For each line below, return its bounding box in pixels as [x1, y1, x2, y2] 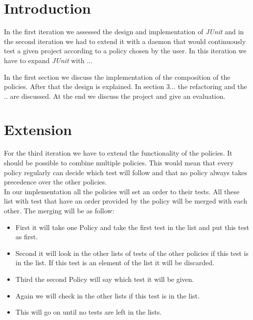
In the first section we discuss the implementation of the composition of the [4, 71, 230, 82]
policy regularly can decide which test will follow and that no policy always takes [4, 167, 247, 177]
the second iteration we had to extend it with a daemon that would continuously [4, 36, 246, 46]
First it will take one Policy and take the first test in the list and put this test [15, 222, 250, 232]
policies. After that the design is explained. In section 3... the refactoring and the [4, 81, 247, 91]
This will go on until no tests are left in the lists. [15, 307, 162, 317]
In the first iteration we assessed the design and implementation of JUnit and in [4, 26, 244, 37]
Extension [4, 119, 72, 139]
